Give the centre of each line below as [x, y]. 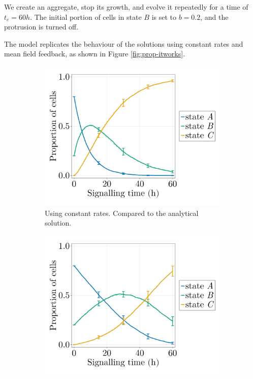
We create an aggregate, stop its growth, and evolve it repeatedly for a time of [126, 7]
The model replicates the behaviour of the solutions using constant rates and [124, 43]
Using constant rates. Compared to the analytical [122, 213]
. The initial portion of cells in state [86, 17]
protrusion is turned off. [41, 27]
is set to [164, 17]
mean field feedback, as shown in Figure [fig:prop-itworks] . [95, 54]
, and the [214, 17]
